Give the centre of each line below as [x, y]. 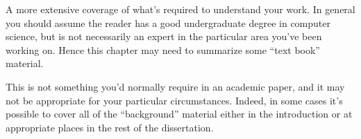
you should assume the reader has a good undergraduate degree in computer [168, 22]
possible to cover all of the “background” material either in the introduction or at [179, 114]
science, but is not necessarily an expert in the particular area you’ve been [164, 36]
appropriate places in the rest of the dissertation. [110, 127]
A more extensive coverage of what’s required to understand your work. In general [180, 9]
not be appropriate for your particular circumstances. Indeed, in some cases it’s [174, 100]
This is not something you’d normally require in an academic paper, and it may [175, 86]
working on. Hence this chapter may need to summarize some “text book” [163, 49]
